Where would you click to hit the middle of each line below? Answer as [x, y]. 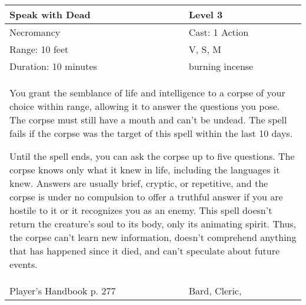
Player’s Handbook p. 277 [63, 291]
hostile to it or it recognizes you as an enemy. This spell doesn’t [141, 210]
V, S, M [205, 49]
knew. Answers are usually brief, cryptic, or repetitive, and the [139, 183]
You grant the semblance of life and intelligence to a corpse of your [147, 93]
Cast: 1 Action [219, 32]
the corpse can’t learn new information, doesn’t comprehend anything [153, 237]
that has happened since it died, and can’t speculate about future [145, 251]
